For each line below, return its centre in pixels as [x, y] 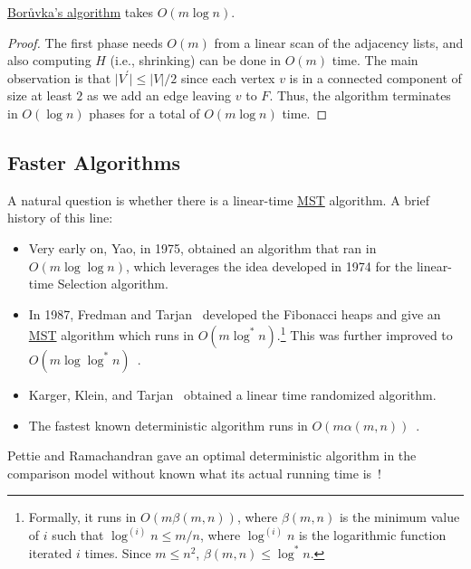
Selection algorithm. [113, 284]
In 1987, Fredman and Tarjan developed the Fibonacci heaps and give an [235, 313]
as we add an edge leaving [159, 95]
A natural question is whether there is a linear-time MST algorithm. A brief [218, 199]
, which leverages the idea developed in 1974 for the [269, 266]
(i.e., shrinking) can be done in [195, 60]
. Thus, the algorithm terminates [360, 95]
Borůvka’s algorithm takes [81, 12]
